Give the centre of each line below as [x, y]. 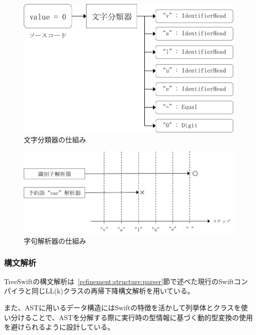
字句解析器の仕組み [55, 240]
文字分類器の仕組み [55, 139]
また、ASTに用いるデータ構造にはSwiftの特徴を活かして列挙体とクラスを [123, 307]
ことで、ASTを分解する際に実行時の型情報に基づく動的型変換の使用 [142, 317]
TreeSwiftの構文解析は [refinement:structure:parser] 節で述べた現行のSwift [119, 281]
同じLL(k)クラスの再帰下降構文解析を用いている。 [113, 291]
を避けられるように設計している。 [59, 327]
